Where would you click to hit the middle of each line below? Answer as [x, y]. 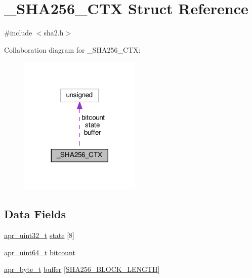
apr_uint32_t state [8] [39, 235]
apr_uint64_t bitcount [40, 252]
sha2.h [54, 33]
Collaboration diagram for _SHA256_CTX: [72, 49]
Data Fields [35, 214]
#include [18, 33]
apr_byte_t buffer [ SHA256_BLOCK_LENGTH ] [82, 269]
